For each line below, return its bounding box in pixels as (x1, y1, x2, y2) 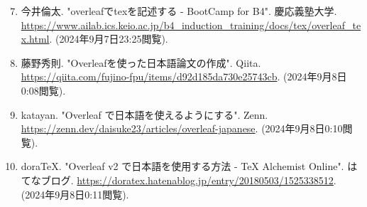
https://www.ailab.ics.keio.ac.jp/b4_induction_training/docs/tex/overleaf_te (21, 17, 361, 32)
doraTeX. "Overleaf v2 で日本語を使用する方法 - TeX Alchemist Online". (21, 159, 344, 174)
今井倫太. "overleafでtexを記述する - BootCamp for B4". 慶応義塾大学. (21, 4, 337, 18)
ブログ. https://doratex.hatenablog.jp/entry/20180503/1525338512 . (40, 172, 336, 187)
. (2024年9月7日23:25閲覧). (49, 31, 168, 46)
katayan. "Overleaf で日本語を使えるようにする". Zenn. (21, 107, 268, 122)
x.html (21, 31, 50, 46)
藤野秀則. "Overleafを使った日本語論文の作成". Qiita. (21, 55, 261, 70)
